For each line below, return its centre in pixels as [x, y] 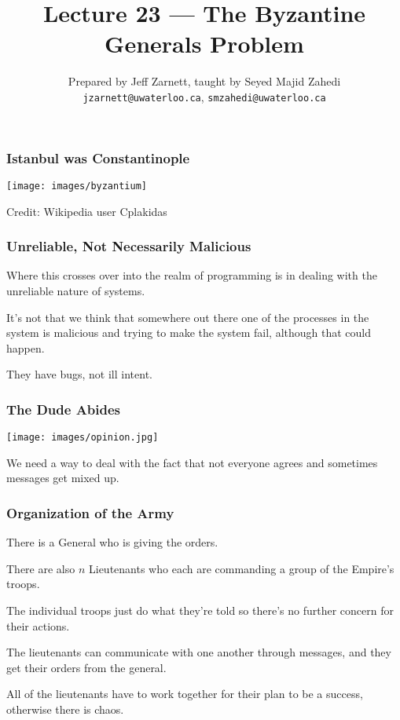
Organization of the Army [90, 512]
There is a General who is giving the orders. [112, 542]
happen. [26, 347]
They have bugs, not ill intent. [79, 374]
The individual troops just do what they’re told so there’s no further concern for [200, 610]
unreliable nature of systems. [76, 290]
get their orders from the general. [86, 667]
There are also [41, 568]
